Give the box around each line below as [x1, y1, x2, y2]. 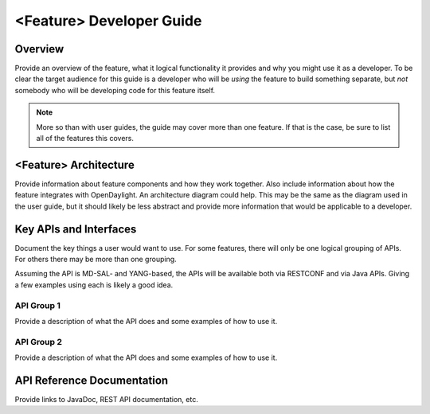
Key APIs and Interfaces [14, 222, 137, 236]
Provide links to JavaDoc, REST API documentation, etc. [14, 394, 198, 404]
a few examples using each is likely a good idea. [14, 279, 174, 290]
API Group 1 [14, 299, 61, 310]
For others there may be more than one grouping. [14, 255, 177, 264]
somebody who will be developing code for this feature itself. [14, 85, 215, 95]
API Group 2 [14, 336, 63, 347]
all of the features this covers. [36, 134, 135, 143]
